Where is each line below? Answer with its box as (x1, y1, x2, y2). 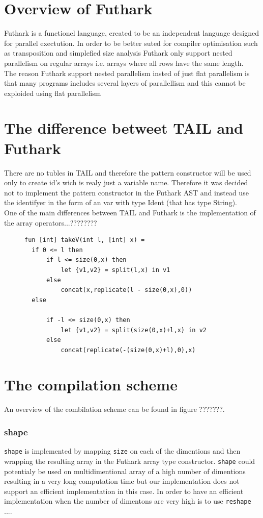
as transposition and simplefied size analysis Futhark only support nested (4, 47, 232, 58)
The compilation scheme (4, 374, 178, 395)
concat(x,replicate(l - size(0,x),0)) (61, 286, 192, 294)
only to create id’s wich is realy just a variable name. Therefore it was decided (4, 177, 248, 188)
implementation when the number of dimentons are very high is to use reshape (4, 496, 251, 506)
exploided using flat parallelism (4, 87, 101, 98)
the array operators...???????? (4, 217, 97, 228)
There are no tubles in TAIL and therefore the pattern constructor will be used (4, 167, 251, 178)
